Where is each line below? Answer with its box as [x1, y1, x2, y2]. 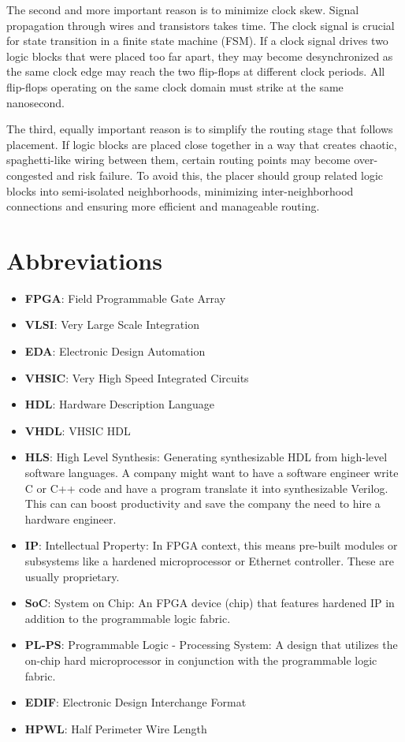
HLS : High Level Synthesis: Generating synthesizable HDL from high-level [24, 449, 388, 465]
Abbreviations [6, 244, 162, 276]
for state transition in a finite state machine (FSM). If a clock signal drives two [6, 32, 388, 49]
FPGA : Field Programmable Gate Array [24, 289, 226, 306]
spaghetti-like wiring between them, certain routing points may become [6, 151, 351, 168]
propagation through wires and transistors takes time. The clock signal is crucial [6, 17, 395, 33]
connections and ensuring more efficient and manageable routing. [6, 198, 320, 214]
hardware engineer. [24, 510, 117, 527]
